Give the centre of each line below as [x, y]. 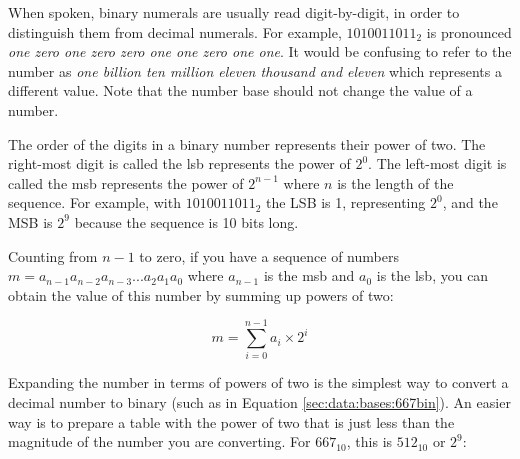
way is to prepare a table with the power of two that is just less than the [231, 421]
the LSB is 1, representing [345, 202]
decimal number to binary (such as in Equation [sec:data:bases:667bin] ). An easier [259, 402]
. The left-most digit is [437, 163]
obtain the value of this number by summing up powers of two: [201, 294]
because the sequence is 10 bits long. [186, 221]
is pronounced [469, 31]
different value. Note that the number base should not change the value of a [240, 90]
